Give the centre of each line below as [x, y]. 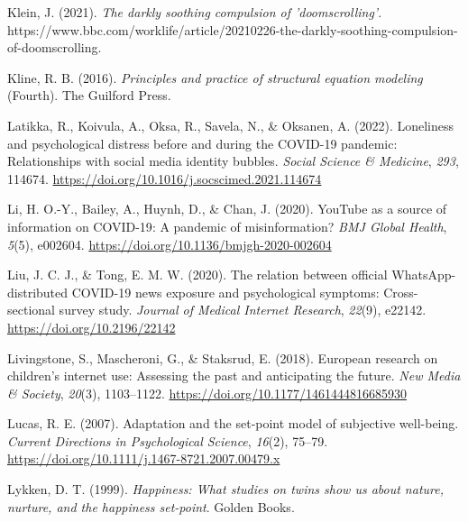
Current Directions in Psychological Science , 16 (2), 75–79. [168, 440]
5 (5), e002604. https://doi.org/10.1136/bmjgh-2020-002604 [170, 244]
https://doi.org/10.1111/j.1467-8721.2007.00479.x [144, 458]
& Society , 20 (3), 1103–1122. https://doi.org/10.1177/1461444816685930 [207, 393]
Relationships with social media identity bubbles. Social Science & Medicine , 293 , [233, 161]
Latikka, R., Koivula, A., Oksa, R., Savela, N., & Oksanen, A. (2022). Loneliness [230, 125]
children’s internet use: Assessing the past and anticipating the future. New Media [234, 375]
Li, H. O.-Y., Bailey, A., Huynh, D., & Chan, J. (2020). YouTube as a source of [227, 209]
